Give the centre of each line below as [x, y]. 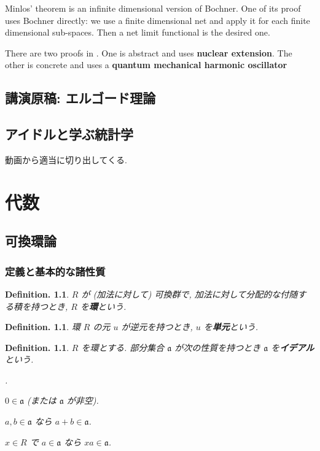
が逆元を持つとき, [157, 327]
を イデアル [293, 347]
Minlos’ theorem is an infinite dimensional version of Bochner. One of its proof [153, 8]
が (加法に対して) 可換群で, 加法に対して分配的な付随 [189, 294]
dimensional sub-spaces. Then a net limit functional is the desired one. [138, 32]
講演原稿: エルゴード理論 [80, 98]
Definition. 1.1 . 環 [43, 327]
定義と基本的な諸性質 [55, 271]
